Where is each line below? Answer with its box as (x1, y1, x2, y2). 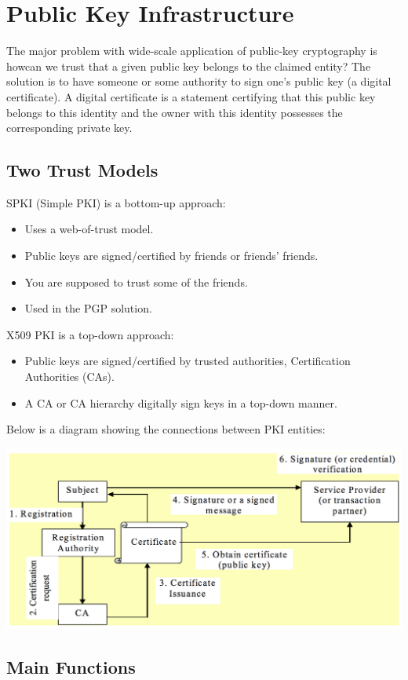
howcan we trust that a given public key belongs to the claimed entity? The (6, 57, 371, 74)
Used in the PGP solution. (24, 300, 152, 316)
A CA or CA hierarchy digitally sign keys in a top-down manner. (24, 394, 337, 411)
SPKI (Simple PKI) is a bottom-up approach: (6, 194, 226, 210)
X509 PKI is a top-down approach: (6, 326, 174, 342)
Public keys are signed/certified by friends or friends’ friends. (24, 247, 319, 264)
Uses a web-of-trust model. (24, 221, 154, 237)
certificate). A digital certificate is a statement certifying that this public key (6, 88, 376, 104)
